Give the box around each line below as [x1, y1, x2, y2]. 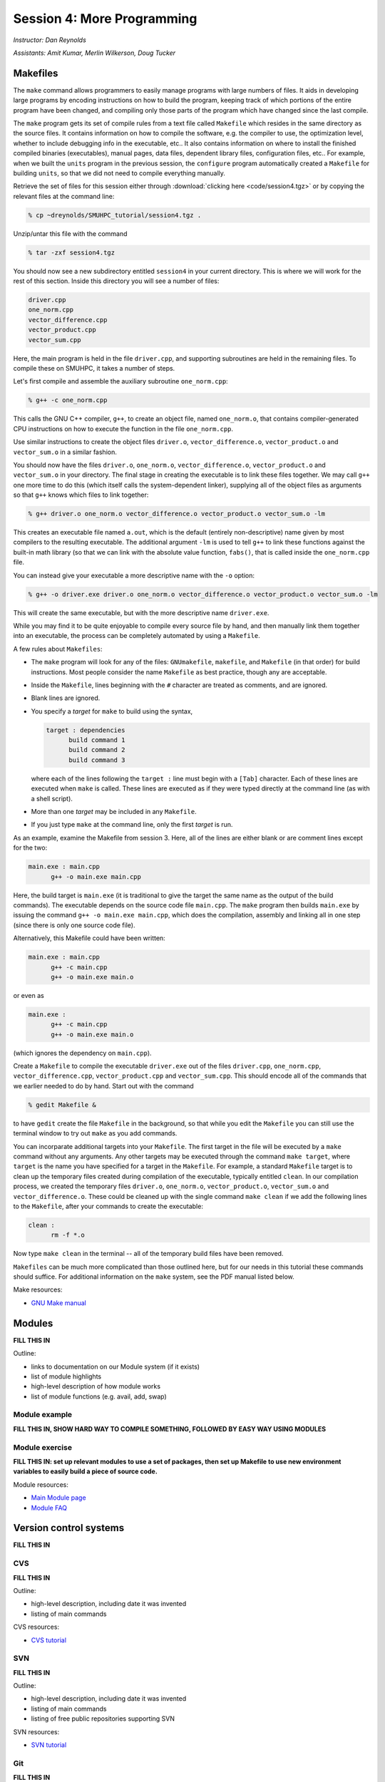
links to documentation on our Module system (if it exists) [31, 1362, 200, 1371]
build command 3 [68, 756, 125, 764]
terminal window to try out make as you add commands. [13, 1129, 178, 1138]
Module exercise [13, 1442, 73, 1452]
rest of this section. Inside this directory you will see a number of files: [13, 277, 220, 285]
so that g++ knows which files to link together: [13, 490, 149, 499]
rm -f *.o [51, 1231, 86, 1240]
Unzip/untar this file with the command [13, 229, 128, 238]
